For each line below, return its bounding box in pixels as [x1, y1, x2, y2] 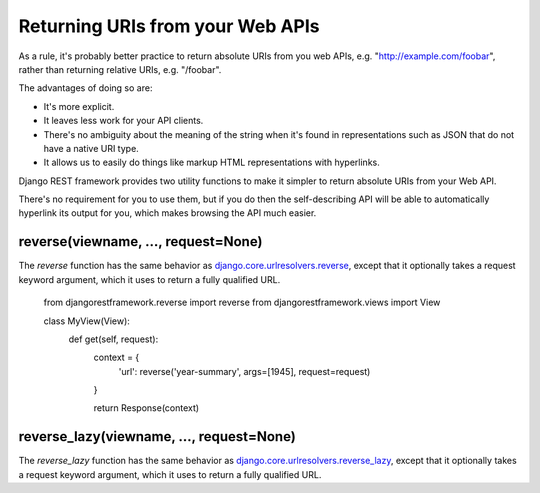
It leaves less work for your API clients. [43, 115, 204, 127]
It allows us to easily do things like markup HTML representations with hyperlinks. [43, 156, 380, 169]
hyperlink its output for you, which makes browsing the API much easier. [18, 207, 317, 219]
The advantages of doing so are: [18, 82, 153, 94]
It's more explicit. [43, 100, 115, 112]
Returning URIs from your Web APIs [18, 15, 320, 37]
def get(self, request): [68, 333, 159, 345]
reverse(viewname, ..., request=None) [18, 233, 263, 250]
